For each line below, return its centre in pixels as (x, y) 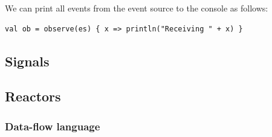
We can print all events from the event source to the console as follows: (137, 8)
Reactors (33, 96)
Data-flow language (53, 126)
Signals (27, 61)
